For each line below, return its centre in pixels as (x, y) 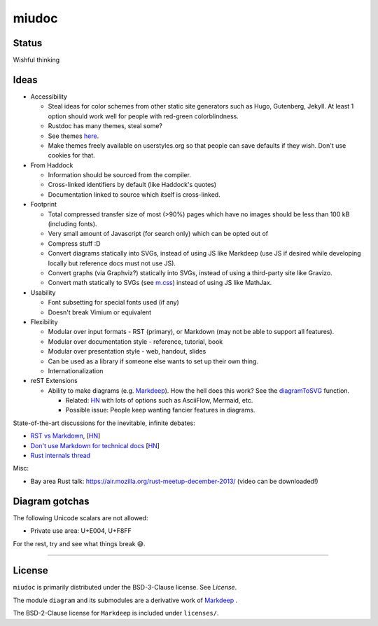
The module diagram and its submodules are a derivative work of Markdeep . (125, 600)
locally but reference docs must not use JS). (112, 263)
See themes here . (73, 136)
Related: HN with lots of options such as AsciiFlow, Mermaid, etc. (159, 401)
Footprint (44, 204)
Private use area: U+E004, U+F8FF (81, 531)
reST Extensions (54, 381)
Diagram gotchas (51, 501)
